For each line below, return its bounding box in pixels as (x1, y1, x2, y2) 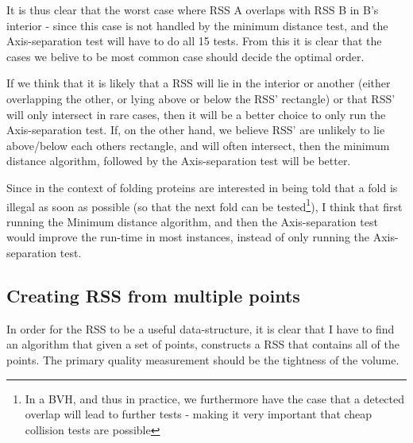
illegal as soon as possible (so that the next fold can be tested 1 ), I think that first (6, 195, 403, 214)
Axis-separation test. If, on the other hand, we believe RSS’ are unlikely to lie (6, 121, 385, 138)
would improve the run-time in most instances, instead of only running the (6, 229, 370, 245)
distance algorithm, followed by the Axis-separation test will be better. (6, 152, 351, 169)
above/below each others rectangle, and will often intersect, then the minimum (6, 137, 390, 153)
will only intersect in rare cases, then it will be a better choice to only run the (6, 106, 386, 122)
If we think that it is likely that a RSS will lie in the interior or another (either (6, 75, 391, 91)
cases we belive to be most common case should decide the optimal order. (6, 48, 365, 64)
